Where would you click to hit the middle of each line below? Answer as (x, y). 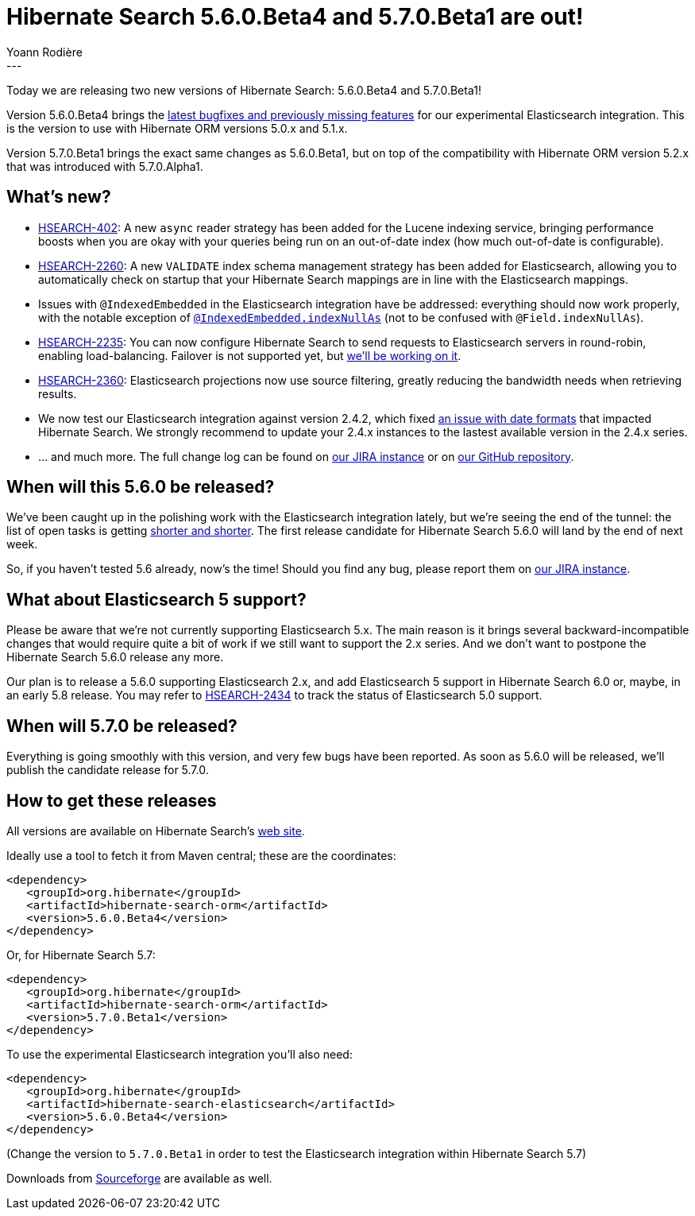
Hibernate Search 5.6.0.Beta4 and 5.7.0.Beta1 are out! (295, 17)
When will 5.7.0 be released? (122, 726)
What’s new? (59, 197)
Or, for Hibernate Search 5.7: (81, 955)
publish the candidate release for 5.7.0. (108, 770)
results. (58, 393)
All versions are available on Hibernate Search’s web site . (156, 831)
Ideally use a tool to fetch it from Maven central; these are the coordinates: (201, 855)
